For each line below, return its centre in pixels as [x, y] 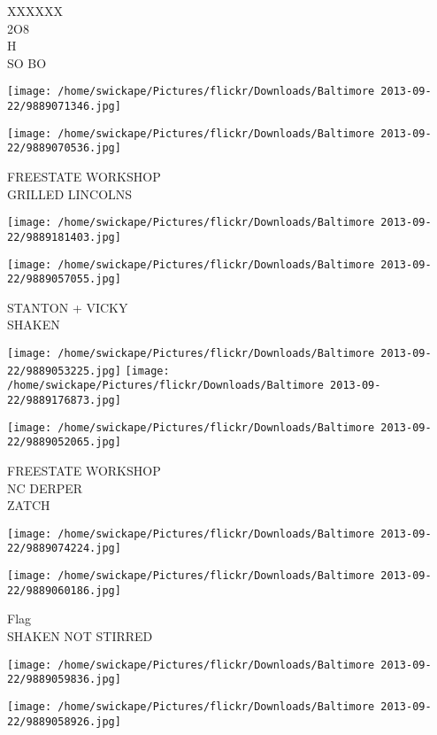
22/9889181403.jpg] [64, 237]
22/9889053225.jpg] [64, 371]
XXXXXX [35, 11]
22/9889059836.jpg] [64, 680]
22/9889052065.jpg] [64, 442]
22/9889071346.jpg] [64, 107]
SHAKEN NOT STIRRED [80, 635]
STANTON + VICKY [68, 307]
